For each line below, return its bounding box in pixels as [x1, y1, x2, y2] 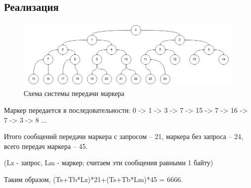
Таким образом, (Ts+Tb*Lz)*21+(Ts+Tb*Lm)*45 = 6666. [4, 174, 183, 185]
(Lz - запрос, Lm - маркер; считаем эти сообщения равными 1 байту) [4, 157, 213, 168]
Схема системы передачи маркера [24, 88, 125, 98]
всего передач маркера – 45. [4, 141, 88, 151]
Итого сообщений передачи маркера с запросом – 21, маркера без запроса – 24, [4, 131, 244, 141]
